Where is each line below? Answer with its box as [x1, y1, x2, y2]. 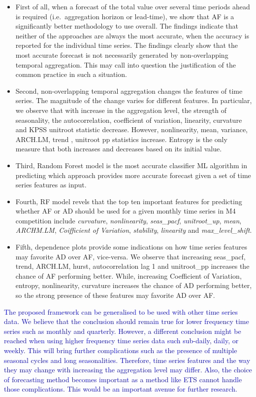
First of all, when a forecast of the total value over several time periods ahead [15, 1, 250, 11]
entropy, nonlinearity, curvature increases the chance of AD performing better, [15, 280, 252, 290]
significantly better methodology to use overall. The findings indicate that [15, 21, 239, 31]
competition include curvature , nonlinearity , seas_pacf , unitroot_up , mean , [15, 215, 242, 225]
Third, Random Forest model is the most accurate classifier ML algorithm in [15, 160, 247, 170]
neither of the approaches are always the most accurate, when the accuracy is [15, 30, 249, 40]
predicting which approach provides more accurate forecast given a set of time [15, 170, 251, 180]
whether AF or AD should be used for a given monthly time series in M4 [15, 206, 236, 216]
